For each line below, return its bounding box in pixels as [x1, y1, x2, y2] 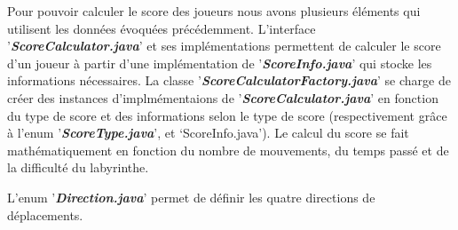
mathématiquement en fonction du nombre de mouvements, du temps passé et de [7, 140, 449, 159]
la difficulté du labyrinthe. [7, 158, 149, 177]
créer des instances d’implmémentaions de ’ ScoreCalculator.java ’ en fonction [7, 88, 438, 107]
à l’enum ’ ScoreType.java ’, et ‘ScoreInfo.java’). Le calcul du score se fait [7, 123, 409, 142]
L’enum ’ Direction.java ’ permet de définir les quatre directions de [7, 187, 375, 206]
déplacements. [7, 205, 83, 224]
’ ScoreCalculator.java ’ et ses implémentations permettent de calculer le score [7, 36, 441, 55]
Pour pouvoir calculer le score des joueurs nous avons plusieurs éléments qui [7, 2, 421, 20]
